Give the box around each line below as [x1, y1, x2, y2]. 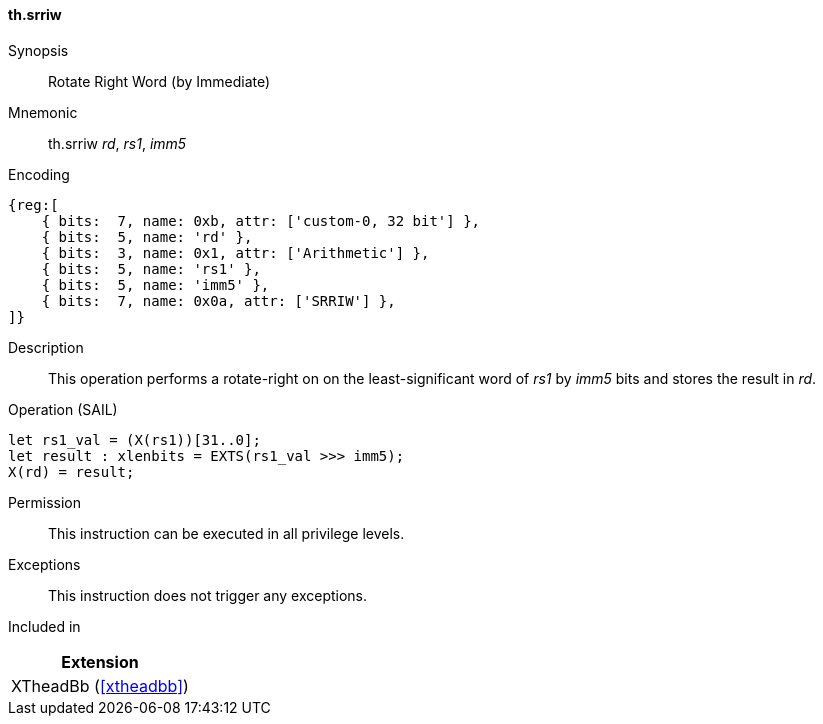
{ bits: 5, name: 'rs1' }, [41, 260, 261, 277]
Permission [8, 493, 82, 511]
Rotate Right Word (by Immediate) [48, 72, 271, 90]
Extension [61, 651, 139, 672]
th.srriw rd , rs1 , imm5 [48, 134, 187, 152]
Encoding [8, 165, 70, 183]
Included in [8, 617, 81, 635]
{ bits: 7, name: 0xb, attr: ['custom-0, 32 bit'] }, [41, 212, 481, 229]
